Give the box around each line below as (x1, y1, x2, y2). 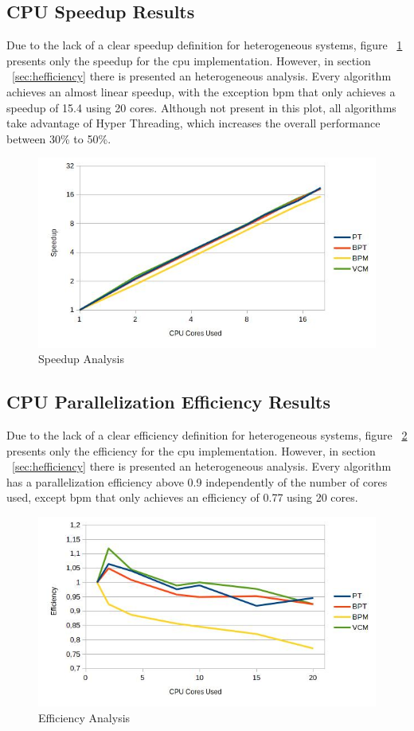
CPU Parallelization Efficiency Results (6, 389, 330, 414)
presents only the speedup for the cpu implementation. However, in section (6, 52, 371, 68)
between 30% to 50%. (6, 130, 111, 147)
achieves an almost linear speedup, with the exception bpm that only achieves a (6, 83, 396, 100)
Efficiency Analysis (38, 709, 131, 725)
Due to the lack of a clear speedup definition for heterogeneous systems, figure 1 (6, 37, 403, 53)
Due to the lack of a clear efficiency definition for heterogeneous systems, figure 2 (6, 427, 408, 444)
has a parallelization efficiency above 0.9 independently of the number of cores (6, 473, 388, 490)
